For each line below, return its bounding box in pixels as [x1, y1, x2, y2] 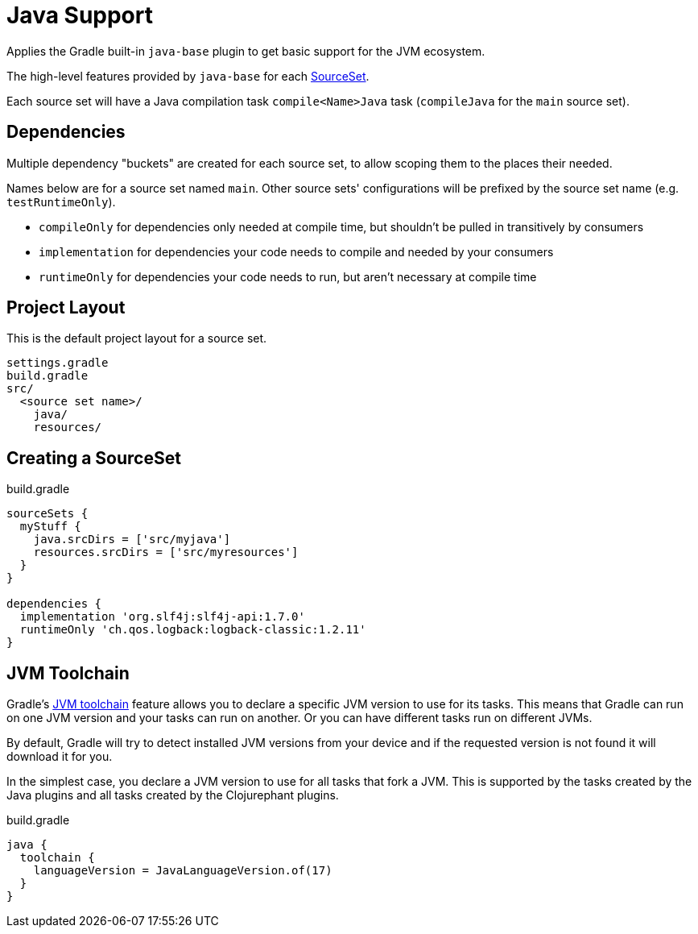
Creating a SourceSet [6, 447, 181, 468]
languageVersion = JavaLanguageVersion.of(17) [33, 864, 332, 878]
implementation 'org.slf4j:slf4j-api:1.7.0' [19, 610, 305, 624]
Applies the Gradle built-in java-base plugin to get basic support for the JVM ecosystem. [6, 44, 485, 58]
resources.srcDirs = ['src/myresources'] [33, 546, 299, 559]
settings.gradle [6, 356, 109, 370]
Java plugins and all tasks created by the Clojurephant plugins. [6, 788, 339, 803]
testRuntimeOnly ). [6, 194, 116, 209]
